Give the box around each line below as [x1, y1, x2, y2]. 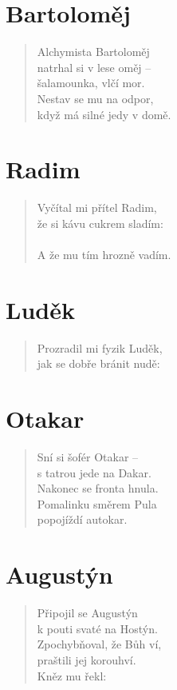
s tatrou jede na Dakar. [37, 464, 151, 481]
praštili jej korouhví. [37, 651, 136, 668]
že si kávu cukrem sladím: [37, 214, 163, 231]
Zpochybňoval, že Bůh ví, [37, 636, 162, 652]
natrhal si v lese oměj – [37, 58, 151, 75]
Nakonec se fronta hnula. [37, 480, 159, 497]
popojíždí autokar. [37, 511, 128, 528]
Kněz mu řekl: [37, 667, 107, 684]
